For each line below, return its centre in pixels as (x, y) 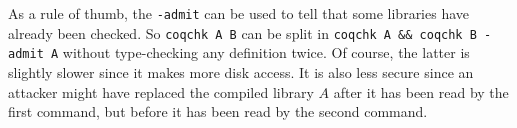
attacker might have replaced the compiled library (161, 91)
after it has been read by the (421, 91)
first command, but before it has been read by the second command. (218, 111)
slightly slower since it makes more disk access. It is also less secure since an (241, 71)
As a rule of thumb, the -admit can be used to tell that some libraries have (239, 13)
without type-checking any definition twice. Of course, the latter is (266, 52)
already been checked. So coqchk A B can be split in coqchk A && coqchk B (242, 32)
